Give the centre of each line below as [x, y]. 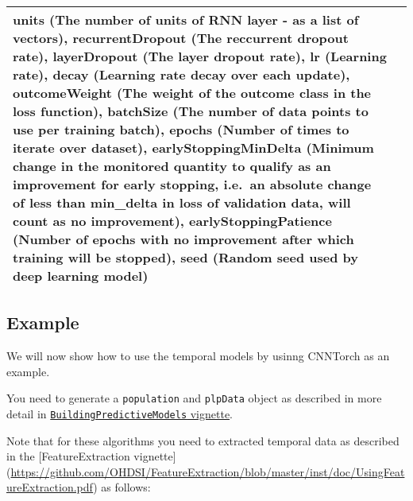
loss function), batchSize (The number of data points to [191, 111]
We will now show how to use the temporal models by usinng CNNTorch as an [198, 356]
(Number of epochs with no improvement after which [183, 239]
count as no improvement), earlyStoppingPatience [172, 221]
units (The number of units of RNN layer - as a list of [186, 19]
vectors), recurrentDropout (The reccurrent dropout [181, 38]
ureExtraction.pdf [50, 487]
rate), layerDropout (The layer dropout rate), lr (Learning [200, 56]
